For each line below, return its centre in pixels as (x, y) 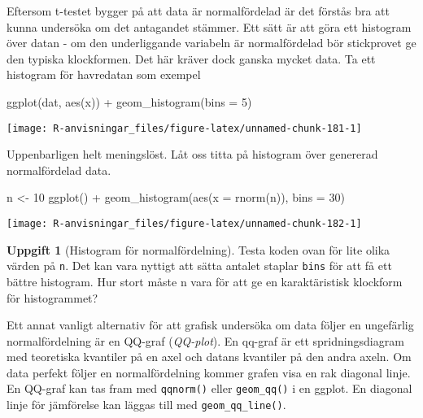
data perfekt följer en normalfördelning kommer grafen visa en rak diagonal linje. (209, 372)
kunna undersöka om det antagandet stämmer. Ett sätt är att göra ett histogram (209, 26)
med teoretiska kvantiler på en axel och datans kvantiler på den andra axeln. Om (209, 357)
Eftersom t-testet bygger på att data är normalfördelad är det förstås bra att (198, 11)
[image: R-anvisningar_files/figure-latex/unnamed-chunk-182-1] (184, 224)
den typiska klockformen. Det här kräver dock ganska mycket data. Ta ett (191, 58)
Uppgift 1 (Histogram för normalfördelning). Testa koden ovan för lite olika (198, 249)
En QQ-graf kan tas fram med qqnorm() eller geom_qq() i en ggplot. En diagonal (209, 388)
